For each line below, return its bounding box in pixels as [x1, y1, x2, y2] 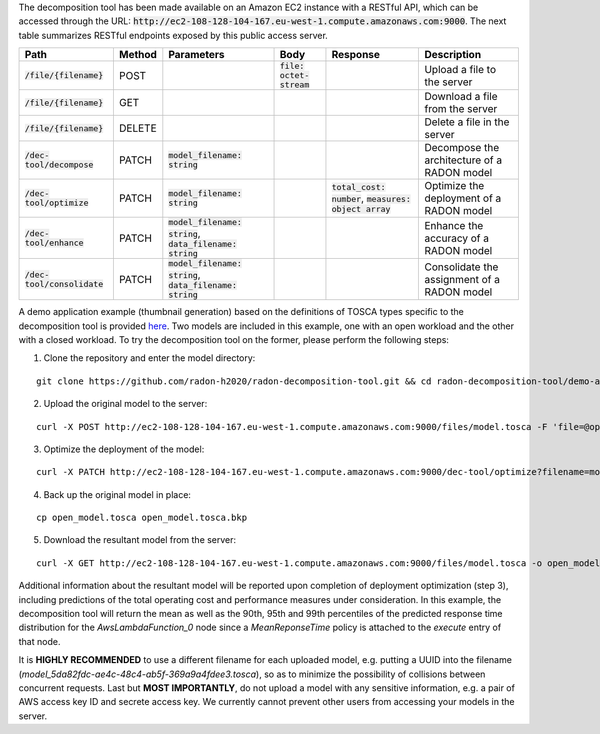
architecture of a [424, 153, 503, 167]
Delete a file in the [424, 115, 510, 129]
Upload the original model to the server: [43, 398, 208, 410]
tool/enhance [24, 237, 84, 248]
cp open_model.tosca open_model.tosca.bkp [36, 512, 248, 524]
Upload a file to [424, 62, 497, 76]
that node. [18, 635, 61, 647]
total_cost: [331, 182, 386, 193]
